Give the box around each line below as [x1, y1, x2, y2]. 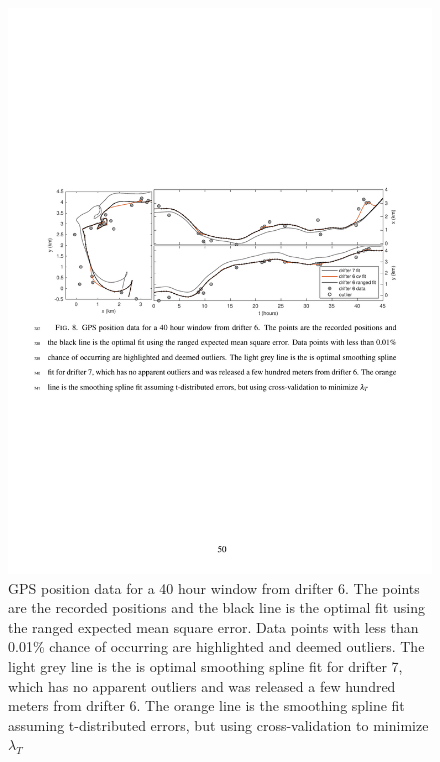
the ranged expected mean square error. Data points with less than [8, 616, 419, 637]
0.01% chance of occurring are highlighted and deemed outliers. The [8, 636, 425, 657]
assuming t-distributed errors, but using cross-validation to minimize [8, 714, 429, 735]
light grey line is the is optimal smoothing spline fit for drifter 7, [8, 656, 403, 677]
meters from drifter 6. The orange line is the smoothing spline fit [8, 695, 405, 716]
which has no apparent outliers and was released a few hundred [8, 675, 396, 696]
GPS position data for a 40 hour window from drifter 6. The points [8, 577, 420, 598]
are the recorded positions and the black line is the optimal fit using [8, 597, 425, 618]
